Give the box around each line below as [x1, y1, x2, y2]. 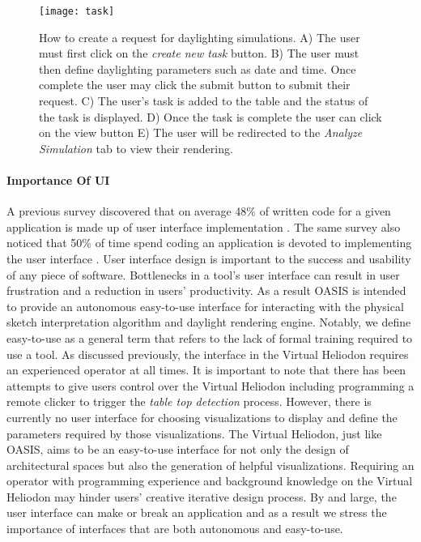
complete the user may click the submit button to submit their [39, 76, 351, 93]
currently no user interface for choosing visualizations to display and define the [6, 408, 398, 425]
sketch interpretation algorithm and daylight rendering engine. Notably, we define [6, 314, 411, 331]
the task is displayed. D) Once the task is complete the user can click [39, 108, 382, 125]
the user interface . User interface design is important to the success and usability [6, 250, 411, 267]
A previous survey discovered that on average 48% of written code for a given [6, 203, 391, 220]
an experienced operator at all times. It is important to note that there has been [6, 361, 406, 378]
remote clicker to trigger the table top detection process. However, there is [6, 393, 372, 410]
